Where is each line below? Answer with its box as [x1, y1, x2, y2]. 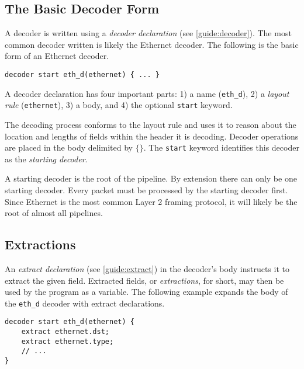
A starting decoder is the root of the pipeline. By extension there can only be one [5, 172, 297, 184]
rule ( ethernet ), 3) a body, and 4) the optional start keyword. [5, 99, 233, 111]
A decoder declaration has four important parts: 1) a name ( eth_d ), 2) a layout [5, 87, 289, 99]
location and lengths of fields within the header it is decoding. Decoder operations [5, 130, 299, 142]
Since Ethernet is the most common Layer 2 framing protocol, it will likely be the [5, 195, 298, 207]
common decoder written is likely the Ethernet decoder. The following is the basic [5, 38, 299, 50]
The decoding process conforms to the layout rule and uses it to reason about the [5, 118, 296, 130]
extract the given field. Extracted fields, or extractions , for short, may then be [5, 274, 284, 286]
